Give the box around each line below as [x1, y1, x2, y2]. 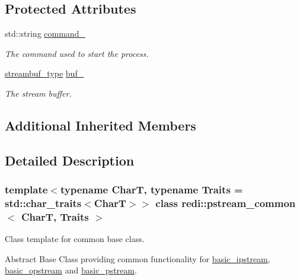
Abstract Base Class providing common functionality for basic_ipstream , [5, 252, 270, 265]
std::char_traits [5, 195, 82, 210]
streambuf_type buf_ [5, 67, 84, 79]
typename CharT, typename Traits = [60, 182, 243, 197]
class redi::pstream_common [155, 195, 296, 210]
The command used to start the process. [5, 47, 149, 59]
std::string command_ [5, 27, 85, 40]
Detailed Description [5, 151, 135, 169]
